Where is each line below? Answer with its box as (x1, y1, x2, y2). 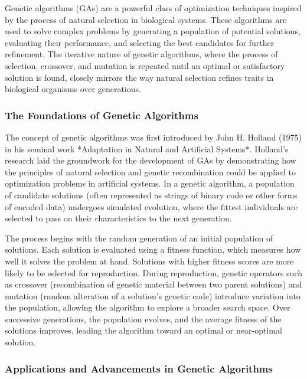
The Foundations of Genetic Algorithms (5, 107, 198, 122)
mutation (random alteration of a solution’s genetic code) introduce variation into (5, 289, 301, 302)
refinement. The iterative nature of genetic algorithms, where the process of (5, 48, 278, 60)
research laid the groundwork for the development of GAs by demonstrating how (5, 154, 296, 166)
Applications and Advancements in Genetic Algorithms (5, 361, 273, 375)
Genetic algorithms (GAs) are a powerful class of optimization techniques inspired (5, 2, 302, 14)
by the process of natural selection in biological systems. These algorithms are (5, 13, 287, 25)
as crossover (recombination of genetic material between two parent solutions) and (5, 278, 302, 290)
